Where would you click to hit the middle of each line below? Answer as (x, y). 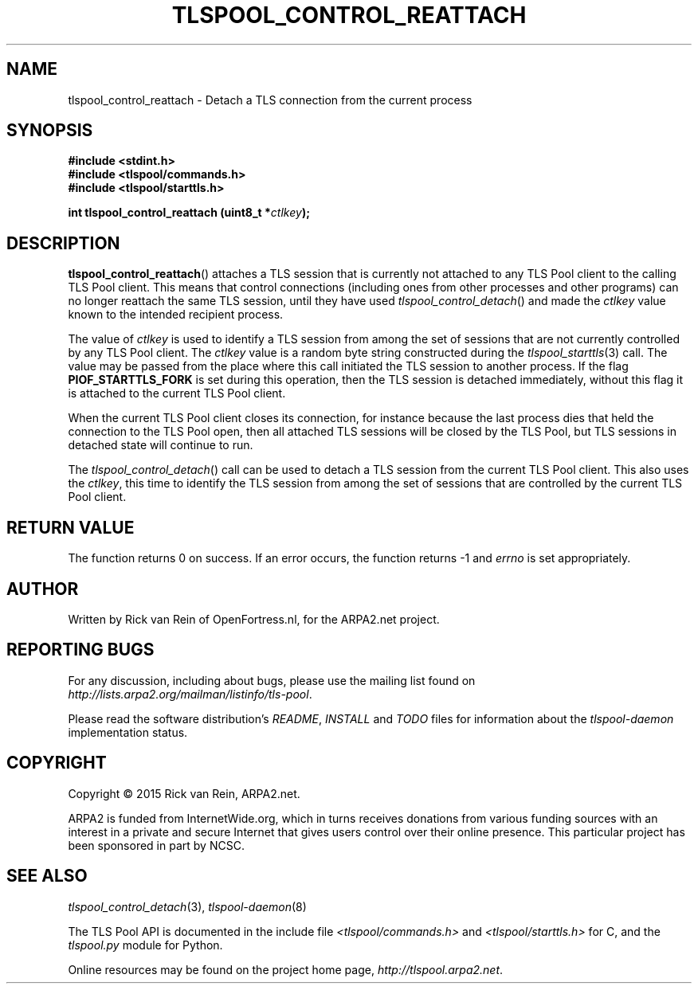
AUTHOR (43, 589)
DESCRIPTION (63, 243)
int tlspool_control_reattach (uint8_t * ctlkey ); (189, 213)
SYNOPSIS (50, 131)
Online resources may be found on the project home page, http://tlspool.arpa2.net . (286, 969)
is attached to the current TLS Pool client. (177, 393)
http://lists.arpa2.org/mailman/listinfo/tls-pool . (190, 694)
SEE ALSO (47, 876)
